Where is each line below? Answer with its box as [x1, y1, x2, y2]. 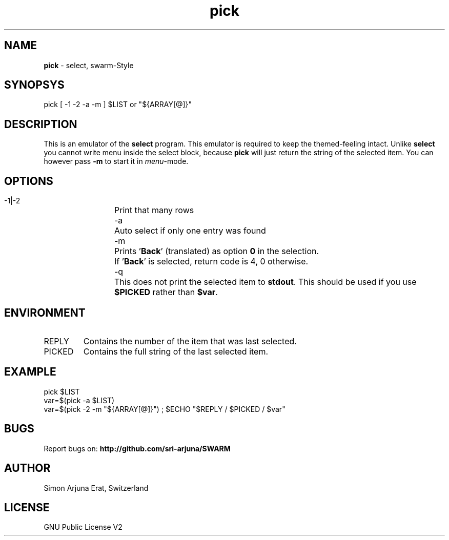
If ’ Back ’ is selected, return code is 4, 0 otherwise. [114, 256, 309, 267]
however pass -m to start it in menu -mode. [44, 157, 189, 166]
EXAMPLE [4, 365, 56, 379]
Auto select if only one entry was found [114, 225, 266, 236]
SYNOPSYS [4, 78, 65, 92]
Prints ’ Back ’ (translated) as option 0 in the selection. [114, 246, 319, 257]
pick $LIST [44, 387, 80, 396]
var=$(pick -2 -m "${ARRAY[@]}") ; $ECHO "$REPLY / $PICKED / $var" [44, 404, 285, 413]
